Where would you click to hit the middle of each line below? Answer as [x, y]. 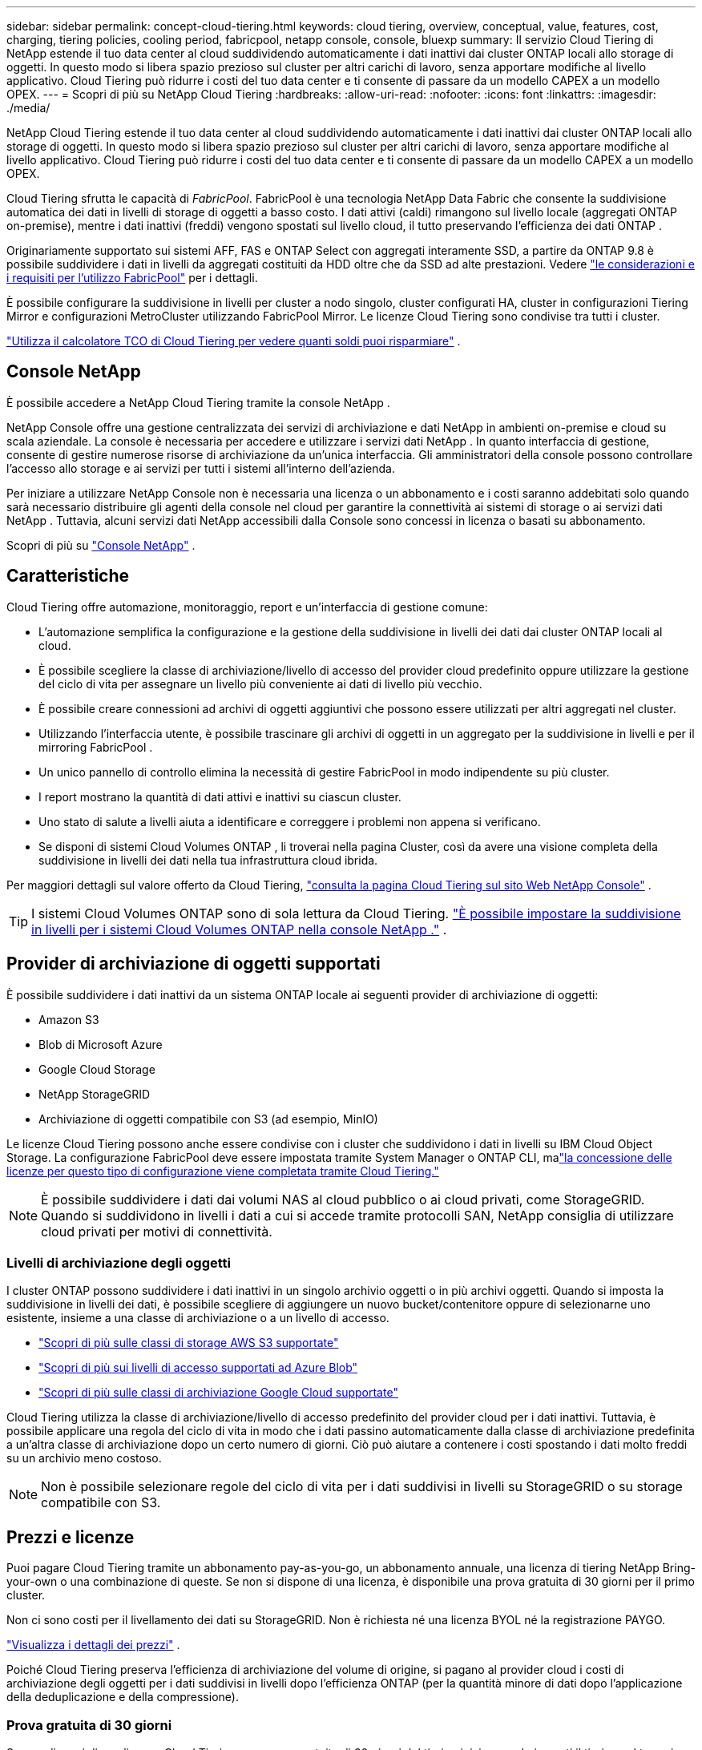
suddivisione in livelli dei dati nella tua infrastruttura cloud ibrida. [208, 860]
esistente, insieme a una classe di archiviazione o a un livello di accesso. [198, 1318]
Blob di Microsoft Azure [101, 1044]
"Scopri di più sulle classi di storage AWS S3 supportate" [189, 1343]
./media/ [28, 108]
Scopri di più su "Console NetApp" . [101, 545]
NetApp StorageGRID [95, 1094]
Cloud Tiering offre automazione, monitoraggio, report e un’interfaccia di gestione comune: [247, 607]
